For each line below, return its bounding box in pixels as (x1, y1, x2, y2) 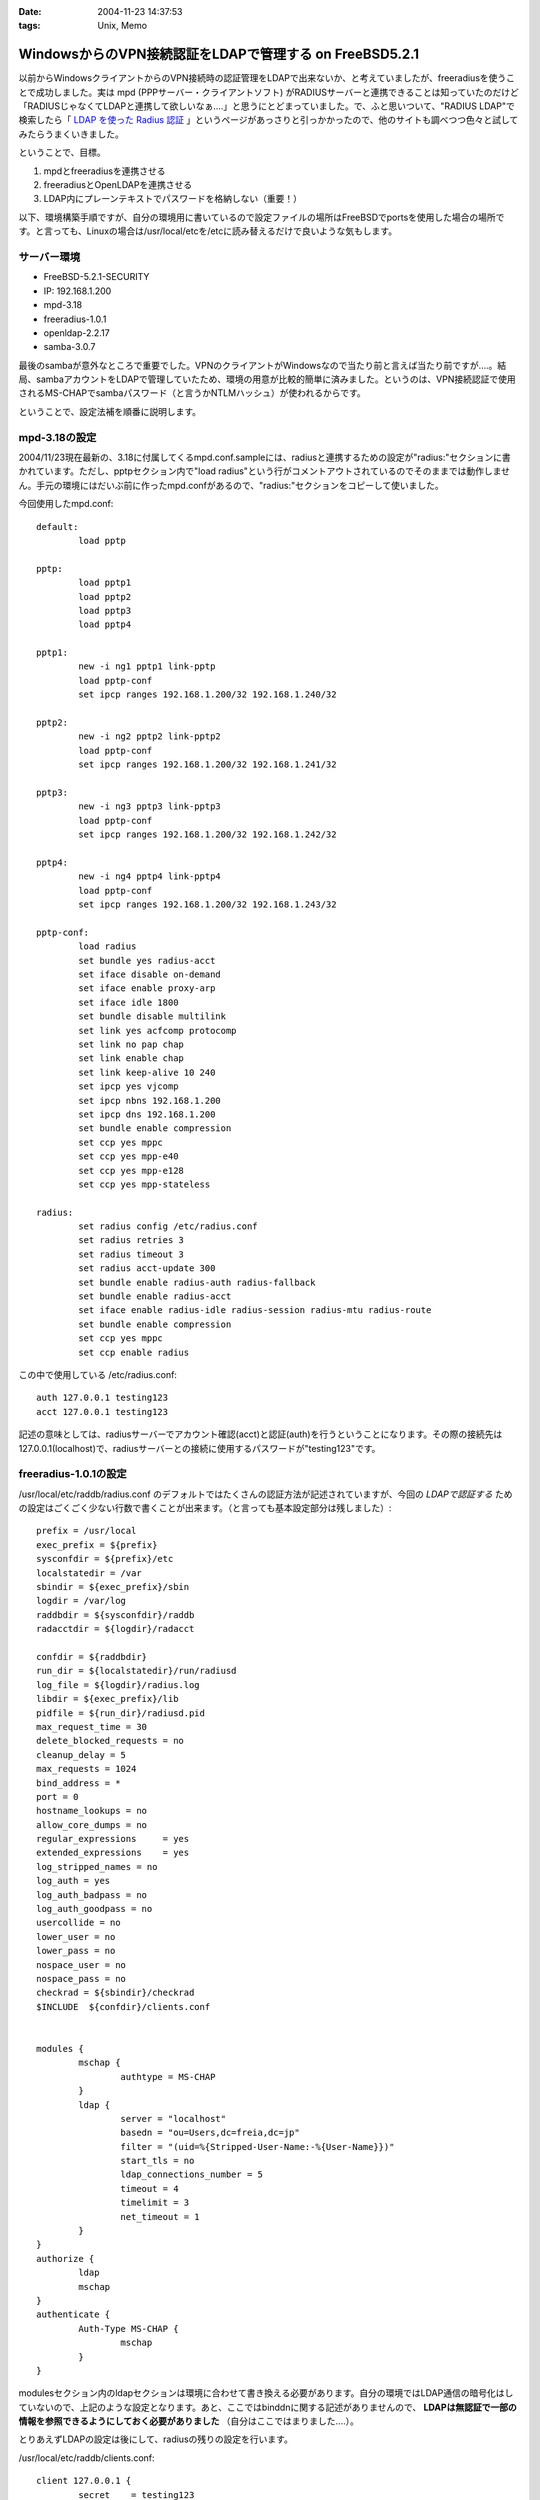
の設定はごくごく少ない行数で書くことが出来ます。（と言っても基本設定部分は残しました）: (18, 1502, 392, 1514)
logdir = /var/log (36, 1595, 127, 1607)
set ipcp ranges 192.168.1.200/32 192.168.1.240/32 (78, 689, 337, 700)
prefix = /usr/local (36, 1525, 137, 1537)
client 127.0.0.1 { (36, 2475, 132, 2487)
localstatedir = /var (36, 1567, 142, 1579)
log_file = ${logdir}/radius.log (36, 1679, 200, 1690)
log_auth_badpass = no (36, 1889, 148, 1900)
